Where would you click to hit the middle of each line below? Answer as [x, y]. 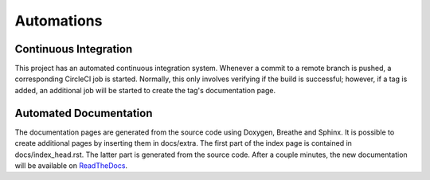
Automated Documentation [84, 113]
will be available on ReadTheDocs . [71, 165]
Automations [59, 21]
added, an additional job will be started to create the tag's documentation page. [145, 90]
